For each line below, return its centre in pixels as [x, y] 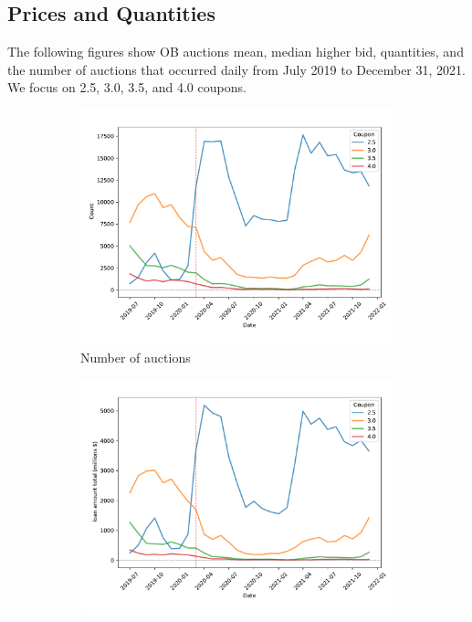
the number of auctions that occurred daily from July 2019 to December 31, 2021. [236, 69]
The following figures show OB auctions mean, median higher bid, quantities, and [236, 52]
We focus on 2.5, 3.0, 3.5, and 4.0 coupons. [127, 87]
